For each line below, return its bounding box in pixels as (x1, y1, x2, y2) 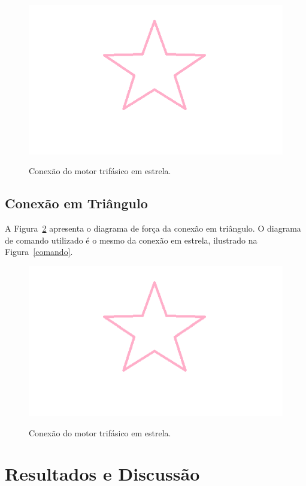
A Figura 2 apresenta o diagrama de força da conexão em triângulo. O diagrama (5, 222, 301, 235)
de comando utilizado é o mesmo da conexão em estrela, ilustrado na (5, 233, 257, 246)
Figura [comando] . (5, 245, 73, 258)
